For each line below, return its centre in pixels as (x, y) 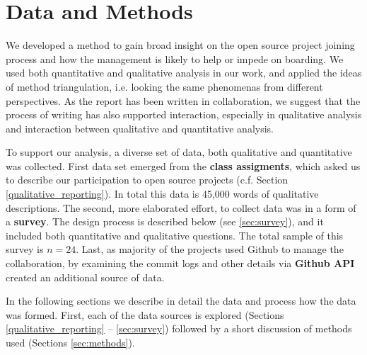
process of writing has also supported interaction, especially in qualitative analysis (184, 114)
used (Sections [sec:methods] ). (70, 342)
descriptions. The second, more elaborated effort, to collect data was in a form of (181, 207)
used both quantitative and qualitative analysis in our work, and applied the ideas (184, 73)
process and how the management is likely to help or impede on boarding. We (175, 58)
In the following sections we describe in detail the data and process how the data (181, 301)
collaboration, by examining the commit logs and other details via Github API (180, 263)
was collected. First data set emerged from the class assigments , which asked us (183, 165)
